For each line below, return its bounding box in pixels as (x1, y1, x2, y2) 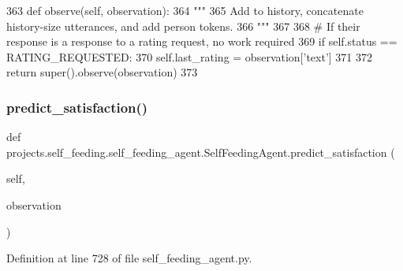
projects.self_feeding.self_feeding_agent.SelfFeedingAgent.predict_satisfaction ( (6, 143, 395, 160)
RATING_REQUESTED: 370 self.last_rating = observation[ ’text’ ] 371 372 (6, 48, 373, 65)
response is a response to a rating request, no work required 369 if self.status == (6, 33, 397, 50)
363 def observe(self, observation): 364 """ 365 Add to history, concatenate (6, 2, 364, 18)
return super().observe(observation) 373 (6, 64, 198, 80)
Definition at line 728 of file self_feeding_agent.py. (6, 250, 252, 266)
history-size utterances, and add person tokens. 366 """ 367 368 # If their (6, 17, 360, 34)
